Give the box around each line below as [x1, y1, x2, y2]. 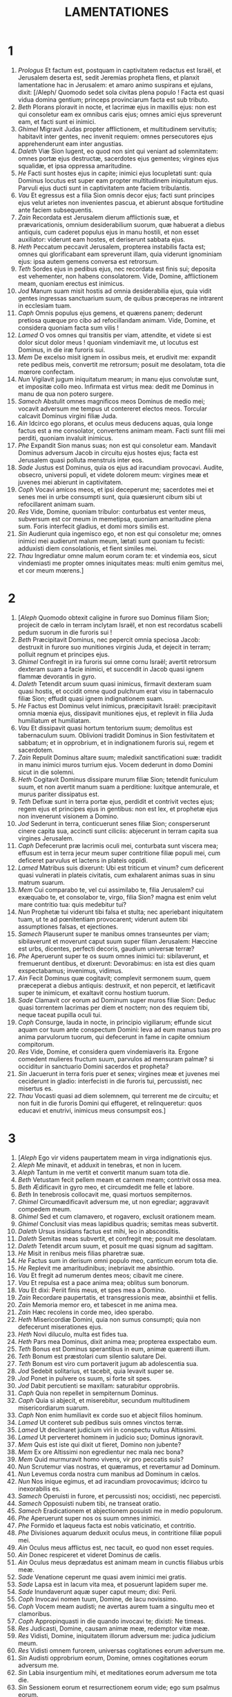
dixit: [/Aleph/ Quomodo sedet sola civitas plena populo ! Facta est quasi [17, 88, 224, 96]
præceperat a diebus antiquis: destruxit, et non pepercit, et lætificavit [17, 981, 215, 989]
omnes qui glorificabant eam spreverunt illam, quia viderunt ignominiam [17, 250, 222, 258]
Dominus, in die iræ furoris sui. [17, 345, 106, 354]
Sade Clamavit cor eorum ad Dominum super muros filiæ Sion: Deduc [17, 996, 216, 1004]
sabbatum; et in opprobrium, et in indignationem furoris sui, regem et [17, 738, 215, 746]
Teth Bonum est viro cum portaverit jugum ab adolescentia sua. [17, 1359, 199, 1367]
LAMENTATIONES [64, 4, 169, 20]
